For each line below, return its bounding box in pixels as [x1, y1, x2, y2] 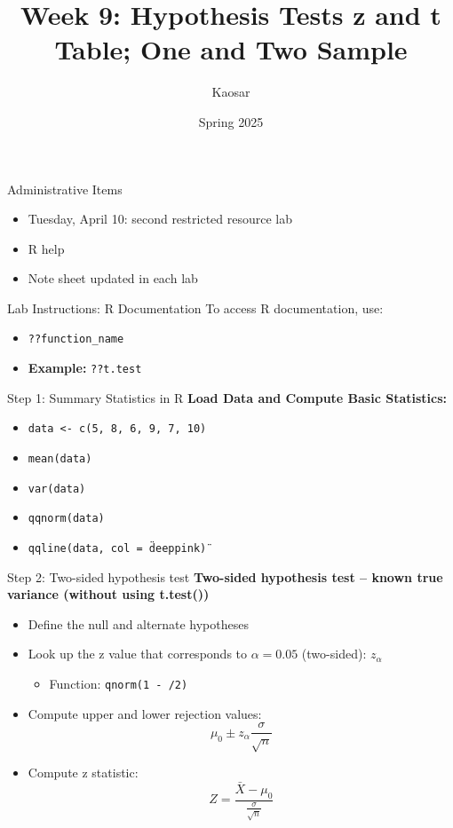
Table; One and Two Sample [54, 31, 408, 67]
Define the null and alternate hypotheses [28, 614, 249, 633]
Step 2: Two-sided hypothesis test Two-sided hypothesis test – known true [7, 567, 443, 586]
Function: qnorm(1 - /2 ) [49, 674, 188, 693]
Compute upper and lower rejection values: [28, 704, 262, 722]
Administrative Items [7, 179, 123, 198]
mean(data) [28, 453, 92, 466]
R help [28, 239, 65, 257]
